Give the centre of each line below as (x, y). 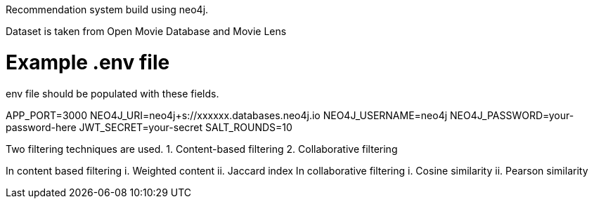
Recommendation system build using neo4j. (107, 9)
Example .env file (88, 62)
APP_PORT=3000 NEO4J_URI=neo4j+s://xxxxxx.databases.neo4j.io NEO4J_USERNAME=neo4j (227, 115)
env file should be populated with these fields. (112, 93)
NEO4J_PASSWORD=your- (512, 115)
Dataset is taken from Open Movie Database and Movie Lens (146, 31)
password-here (41, 127)
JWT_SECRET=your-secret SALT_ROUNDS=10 (186, 127)
